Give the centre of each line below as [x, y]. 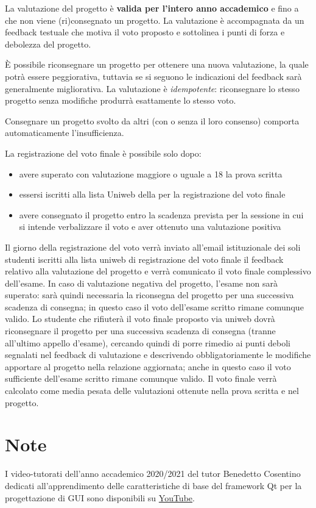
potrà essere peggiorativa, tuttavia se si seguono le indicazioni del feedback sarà [153, 76]
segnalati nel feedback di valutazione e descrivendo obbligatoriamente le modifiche [158, 355]
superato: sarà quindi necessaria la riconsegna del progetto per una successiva [149, 295]
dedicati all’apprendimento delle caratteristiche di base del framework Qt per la [153, 485]
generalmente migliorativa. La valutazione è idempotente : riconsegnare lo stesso [152, 88]
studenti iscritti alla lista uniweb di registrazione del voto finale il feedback [144, 259]
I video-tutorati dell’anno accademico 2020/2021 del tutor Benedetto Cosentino [153, 474]
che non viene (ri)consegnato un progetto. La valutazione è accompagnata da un [155, 20]
